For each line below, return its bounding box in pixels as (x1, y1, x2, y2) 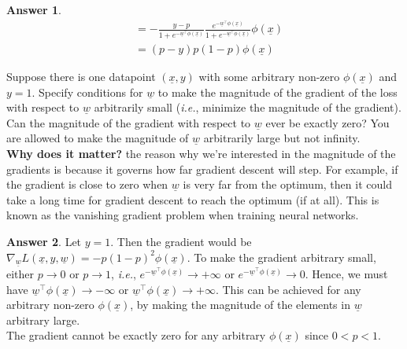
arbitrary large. (6, 311, 80, 328)
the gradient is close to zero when (6, 176, 168, 193)
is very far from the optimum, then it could (183, 176, 392, 193)
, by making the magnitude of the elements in (130, 296, 350, 313)
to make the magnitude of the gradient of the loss (157, 83, 398, 100)
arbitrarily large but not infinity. (203, 130, 361, 146)
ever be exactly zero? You (265, 114, 390, 130)
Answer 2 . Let (6, 233, 82, 250)
